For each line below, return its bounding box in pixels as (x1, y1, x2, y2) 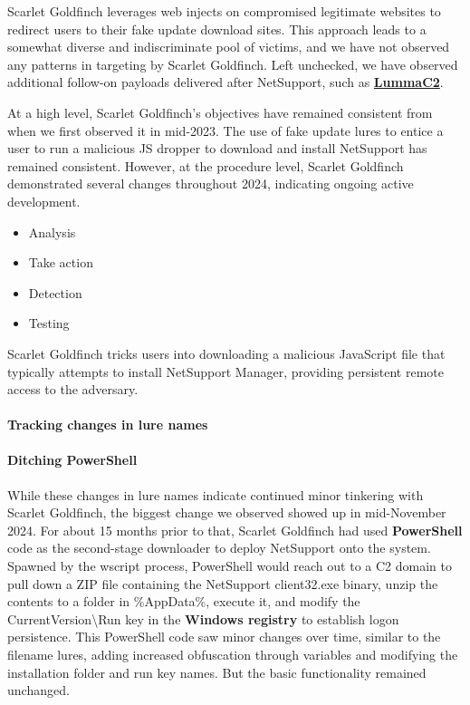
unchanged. (7, 681, 70, 700)
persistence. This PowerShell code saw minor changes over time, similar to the (7, 627, 441, 646)
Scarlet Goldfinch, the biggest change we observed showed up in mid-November (7, 503, 446, 522)
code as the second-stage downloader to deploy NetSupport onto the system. (7, 538, 431, 557)
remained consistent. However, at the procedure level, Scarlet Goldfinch (7, 156, 404, 175)
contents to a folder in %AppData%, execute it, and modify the (7, 592, 360, 611)
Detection (28, 283, 82, 302)
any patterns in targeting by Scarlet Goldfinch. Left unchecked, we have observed (7, 54, 458, 73)
